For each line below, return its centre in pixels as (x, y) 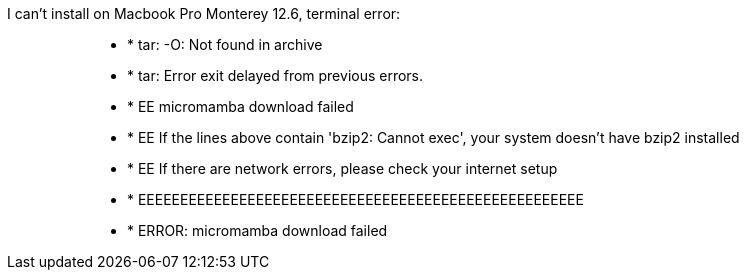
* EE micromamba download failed (240, 106)
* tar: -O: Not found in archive (225, 44)
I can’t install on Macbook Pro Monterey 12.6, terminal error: (204, 13)
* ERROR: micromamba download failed (257, 230)
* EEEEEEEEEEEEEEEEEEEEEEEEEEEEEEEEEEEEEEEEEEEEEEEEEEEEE (355, 199)
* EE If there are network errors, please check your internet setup (342, 168)
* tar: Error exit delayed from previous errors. (275, 75)
